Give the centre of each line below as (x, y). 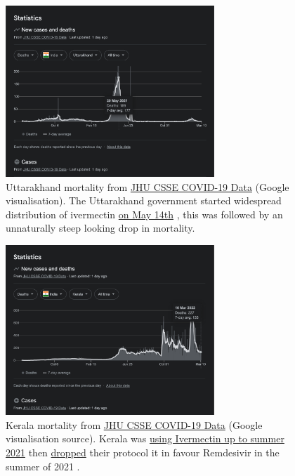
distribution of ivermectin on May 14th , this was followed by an (144, 214)
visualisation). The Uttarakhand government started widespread (144, 200)
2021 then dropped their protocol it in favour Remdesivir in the (143, 452)
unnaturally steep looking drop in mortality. (100, 228)
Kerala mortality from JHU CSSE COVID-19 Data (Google (134, 424)
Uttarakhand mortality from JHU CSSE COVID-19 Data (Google (147, 186)
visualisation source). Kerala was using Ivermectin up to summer (145, 438)
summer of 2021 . (43, 466)
